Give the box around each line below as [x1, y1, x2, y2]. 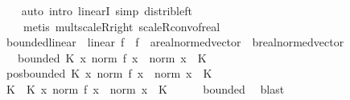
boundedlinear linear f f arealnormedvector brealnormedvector [6, 34, 344, 50]
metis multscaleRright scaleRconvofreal [23, 18, 220, 34]
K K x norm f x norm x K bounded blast [6, 80, 285, 97]
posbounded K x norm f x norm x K [6, 65, 212, 82]
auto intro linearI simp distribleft [21, 2, 192, 18]
